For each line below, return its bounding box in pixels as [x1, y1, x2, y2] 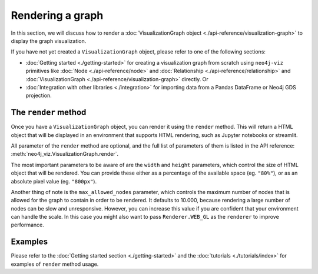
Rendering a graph [11, 9, 104, 22]
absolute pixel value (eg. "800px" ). [11, 178, 97, 185]
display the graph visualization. [11, 37, 87, 44]
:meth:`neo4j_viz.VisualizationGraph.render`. [11, 151, 119, 158]
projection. [25, 92, 52, 99]
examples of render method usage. [11, 260, 99, 268]
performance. [11, 221, 44, 229]
